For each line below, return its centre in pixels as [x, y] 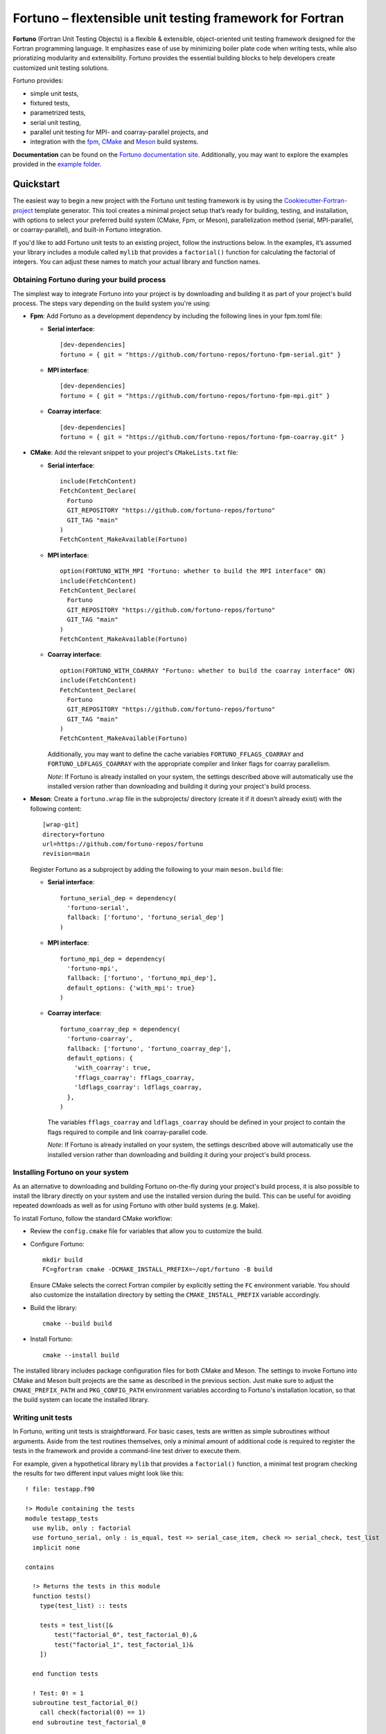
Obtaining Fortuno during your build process [89, 280]
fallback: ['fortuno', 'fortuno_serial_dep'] [146, 918]
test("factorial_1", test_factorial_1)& [124, 1645]
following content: [56, 809]
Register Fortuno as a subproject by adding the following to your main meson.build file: [157, 869]
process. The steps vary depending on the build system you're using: [112, 303]
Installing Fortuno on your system [71, 1172]
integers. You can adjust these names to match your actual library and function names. [137, 262]
